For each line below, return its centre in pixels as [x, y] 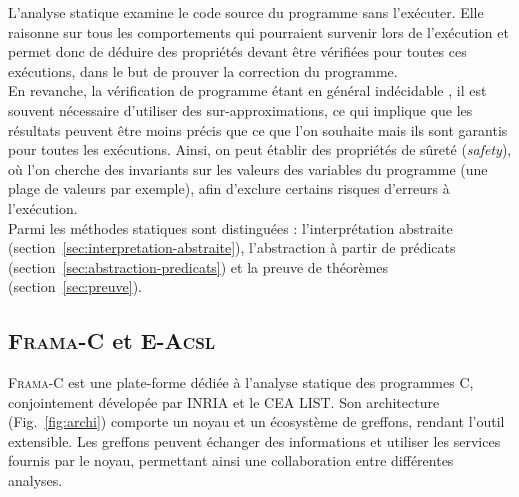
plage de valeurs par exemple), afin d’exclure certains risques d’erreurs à [229, 188]
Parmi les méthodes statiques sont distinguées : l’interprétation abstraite [230, 227]
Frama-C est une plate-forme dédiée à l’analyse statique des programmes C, [241, 382]
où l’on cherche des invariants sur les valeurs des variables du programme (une [248, 168]
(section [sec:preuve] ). [75, 286]
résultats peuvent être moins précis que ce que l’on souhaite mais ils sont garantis [258, 129]
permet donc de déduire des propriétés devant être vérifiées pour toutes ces [237, 51]
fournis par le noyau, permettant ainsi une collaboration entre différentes [231, 460]
